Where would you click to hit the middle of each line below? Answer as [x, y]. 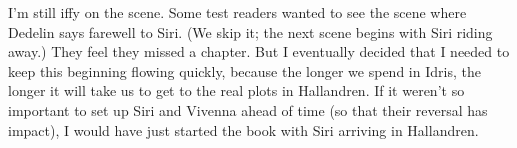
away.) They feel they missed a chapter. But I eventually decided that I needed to [259, 51]
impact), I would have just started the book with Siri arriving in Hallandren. [243, 129]
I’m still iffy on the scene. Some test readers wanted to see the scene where [237, 12]
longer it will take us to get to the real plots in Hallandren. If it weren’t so [236, 90]
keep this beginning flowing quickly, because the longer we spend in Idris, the [244, 70]
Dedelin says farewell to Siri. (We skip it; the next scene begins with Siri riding [250, 31]
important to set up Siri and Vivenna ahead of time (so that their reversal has [248, 109]
